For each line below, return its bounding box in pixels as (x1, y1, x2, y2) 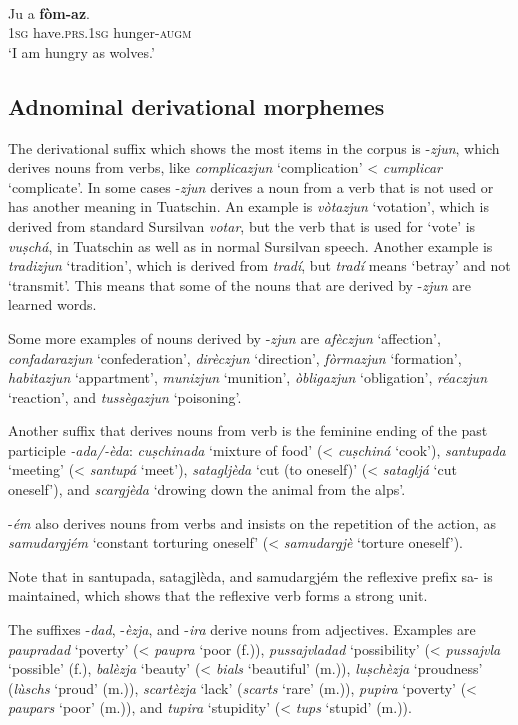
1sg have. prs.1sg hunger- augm (8, 22, 192, 43)
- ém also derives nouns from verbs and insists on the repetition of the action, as (8, 512, 497, 533)
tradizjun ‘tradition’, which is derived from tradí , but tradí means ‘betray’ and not (8, 255, 511, 276)
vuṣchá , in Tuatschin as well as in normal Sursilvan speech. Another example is (8, 235, 493, 256)
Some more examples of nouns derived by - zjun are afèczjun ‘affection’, (8, 327, 441, 348)
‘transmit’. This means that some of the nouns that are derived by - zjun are (8, 274, 472, 295)
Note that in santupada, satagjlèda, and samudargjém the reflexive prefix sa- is (8, 565, 493, 586)
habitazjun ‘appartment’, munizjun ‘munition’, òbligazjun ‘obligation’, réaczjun (8, 367, 488, 388)
